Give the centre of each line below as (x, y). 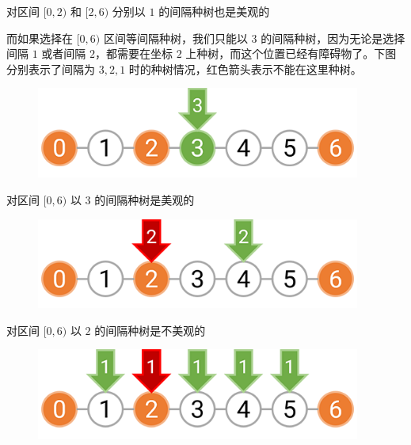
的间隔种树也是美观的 (214, 11)
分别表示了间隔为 (51, 68)
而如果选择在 (40, 38)
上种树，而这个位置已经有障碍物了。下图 (291, 53)
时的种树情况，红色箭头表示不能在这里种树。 (245, 68)
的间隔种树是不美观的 (150, 330)
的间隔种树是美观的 (145, 199)
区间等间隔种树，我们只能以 (175, 38)
